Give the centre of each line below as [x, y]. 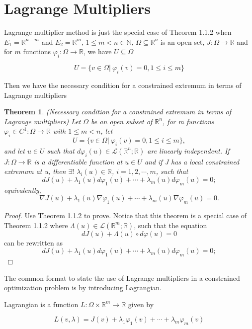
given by [141, 304]
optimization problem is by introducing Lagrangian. [83, 288]
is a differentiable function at [78, 161]
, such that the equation [170, 225]
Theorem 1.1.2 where [36, 225]
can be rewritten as [33, 242]
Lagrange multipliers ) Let [42, 121]
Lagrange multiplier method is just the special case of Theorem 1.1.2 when [118, 32]
